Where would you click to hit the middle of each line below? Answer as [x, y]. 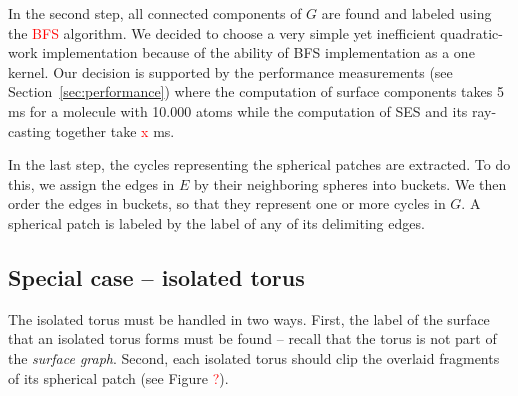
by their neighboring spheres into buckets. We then [350, 183]
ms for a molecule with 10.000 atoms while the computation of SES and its [238, 110]
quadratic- [471, 32]
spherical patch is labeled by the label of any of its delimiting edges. [216, 222]
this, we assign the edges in [91, 183]
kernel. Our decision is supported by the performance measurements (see [230, 71]
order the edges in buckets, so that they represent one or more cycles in [227, 203]
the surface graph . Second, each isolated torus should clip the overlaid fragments [254, 357]
